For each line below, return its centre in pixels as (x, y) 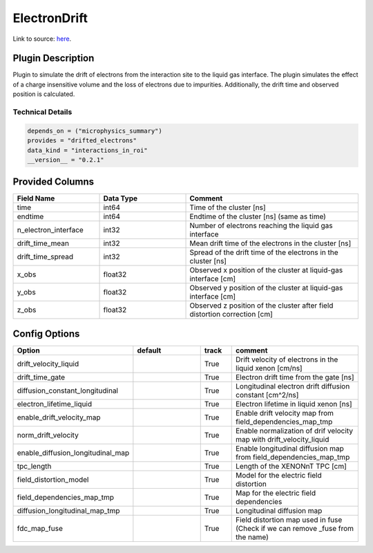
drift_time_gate (41, 377)
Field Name (36, 198)
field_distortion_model (53, 479)
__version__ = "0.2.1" (66, 160)
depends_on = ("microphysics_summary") (95, 131)
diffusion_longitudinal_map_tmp (68, 510)
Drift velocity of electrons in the (287, 359)
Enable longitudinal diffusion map (290, 448)
